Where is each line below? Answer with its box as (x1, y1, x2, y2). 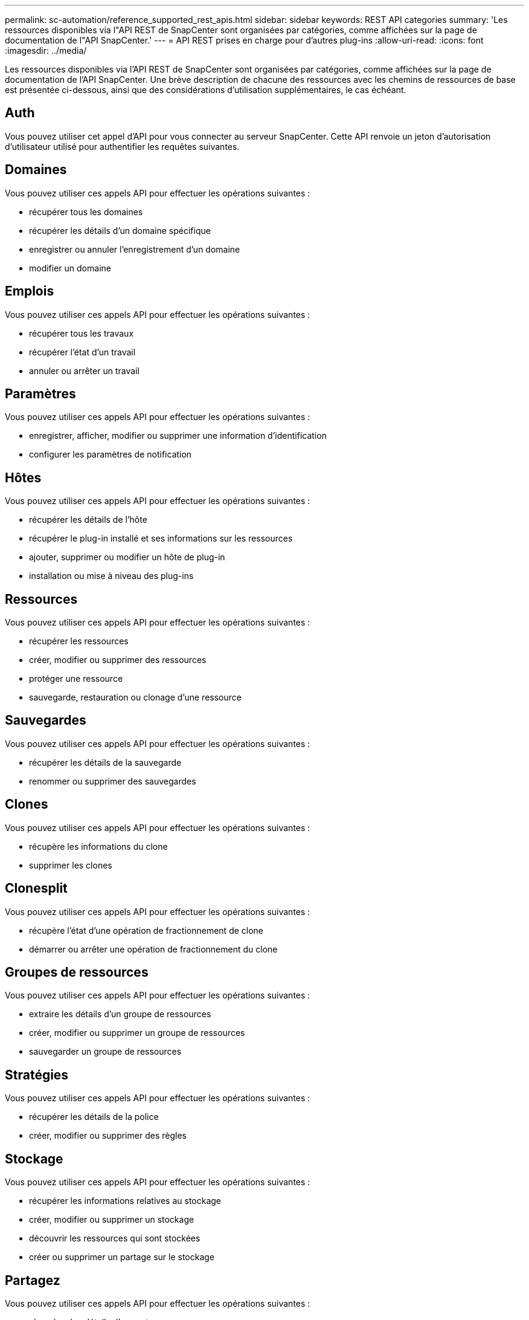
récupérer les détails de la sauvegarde (29, 757, 182, 768)
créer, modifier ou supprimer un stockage (29, 1214, 194, 1225)
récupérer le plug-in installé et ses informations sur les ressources (29, 533, 293, 544)
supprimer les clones (29, 859, 112, 870)
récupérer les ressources (29, 636, 129, 647)
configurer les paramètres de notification (29, 449, 192, 460)
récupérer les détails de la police (29, 1111, 159, 1122)
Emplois (5, 283, 54, 299)
